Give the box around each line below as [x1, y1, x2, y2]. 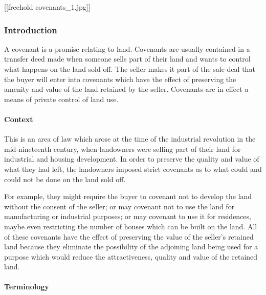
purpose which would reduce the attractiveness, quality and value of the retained [4, 251, 258, 262]
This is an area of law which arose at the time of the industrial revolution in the [4, 133, 256, 144]
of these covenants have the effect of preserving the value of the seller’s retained [4, 231, 254, 242]
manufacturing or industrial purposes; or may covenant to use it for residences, [4, 211, 251, 222]
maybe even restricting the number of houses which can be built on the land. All [4, 221, 257, 231]
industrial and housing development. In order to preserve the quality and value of [4, 153, 259, 164]
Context [4, 113, 33, 124]
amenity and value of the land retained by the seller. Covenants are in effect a [4, 84, 249, 94]
